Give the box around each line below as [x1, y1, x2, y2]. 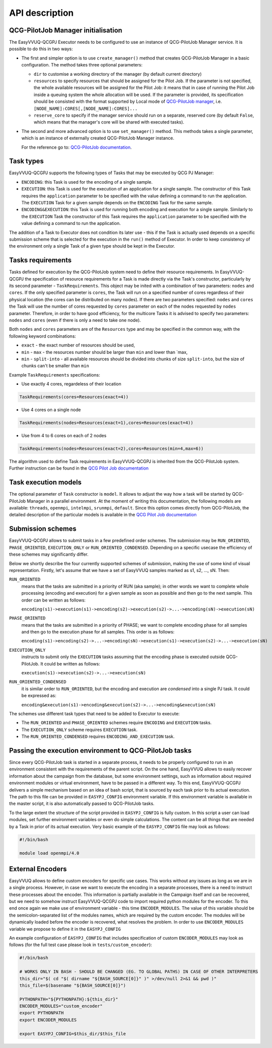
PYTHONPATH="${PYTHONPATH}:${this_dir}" [19, 996, 118, 1002]
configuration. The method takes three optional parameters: [21, 62, 143, 68]
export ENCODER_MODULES [19, 1017, 77, 1022]
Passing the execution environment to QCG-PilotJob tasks [9, 746, 192, 755]
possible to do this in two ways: [9, 46, 73, 52]
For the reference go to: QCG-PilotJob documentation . [21, 144, 132, 150]
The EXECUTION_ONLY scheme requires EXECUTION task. [21, 727, 138, 732]
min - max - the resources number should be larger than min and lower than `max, [21, 349, 188, 355]
